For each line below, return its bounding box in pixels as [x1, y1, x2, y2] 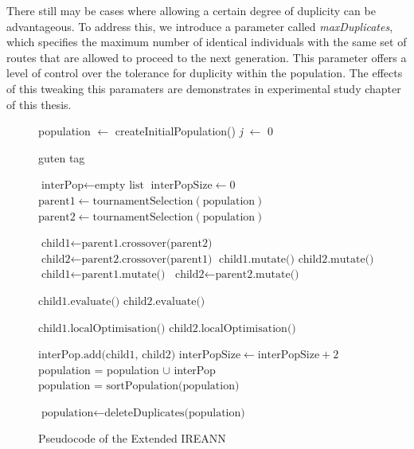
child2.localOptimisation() [169, 322, 296, 334]
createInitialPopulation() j [115, 123, 243, 139]
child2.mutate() [298, 253, 374, 265]
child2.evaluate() [123, 295, 205, 307]
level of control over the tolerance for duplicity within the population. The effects [6, 64, 403, 81]
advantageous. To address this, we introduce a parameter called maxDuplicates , [6, 18, 393, 34]
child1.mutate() [219, 253, 295, 265]
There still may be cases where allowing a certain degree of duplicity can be [6, 2, 376, 18]
